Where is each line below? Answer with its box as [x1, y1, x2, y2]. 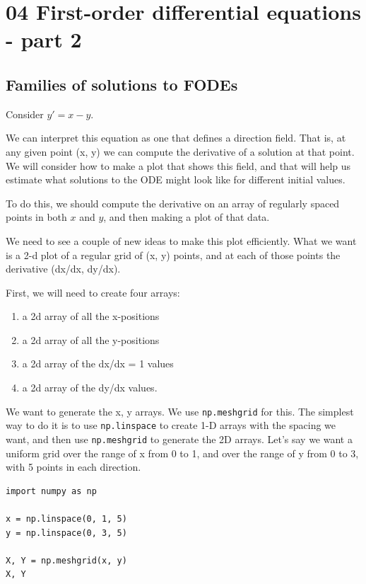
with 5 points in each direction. [6, 459, 141, 474]
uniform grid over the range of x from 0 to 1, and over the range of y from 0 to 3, [6, 445, 359, 460]
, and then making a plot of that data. [103, 210, 270, 224]
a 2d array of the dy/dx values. [22, 380, 158, 395]
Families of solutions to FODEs [6, 73, 238, 95]
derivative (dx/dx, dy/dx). [6, 261, 121, 276]
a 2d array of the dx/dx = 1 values [22, 356, 174, 371]
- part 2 [6, 25, 82, 54]
